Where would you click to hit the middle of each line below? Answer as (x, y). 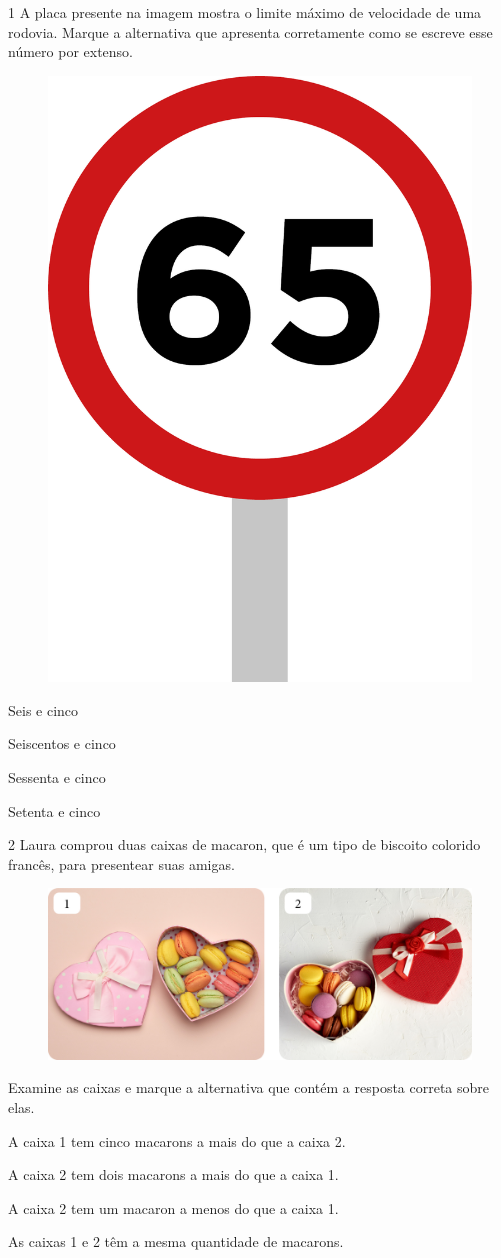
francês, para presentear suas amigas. (121, 863)
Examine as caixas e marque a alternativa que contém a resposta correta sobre (249, 1087)
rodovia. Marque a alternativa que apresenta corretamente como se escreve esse (250, 31)
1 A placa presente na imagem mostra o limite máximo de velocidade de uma (245, 12)
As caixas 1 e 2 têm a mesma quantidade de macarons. (176, 1241)
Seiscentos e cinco (62, 743)
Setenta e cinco (54, 810)
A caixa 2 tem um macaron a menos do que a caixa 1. (173, 1207)
